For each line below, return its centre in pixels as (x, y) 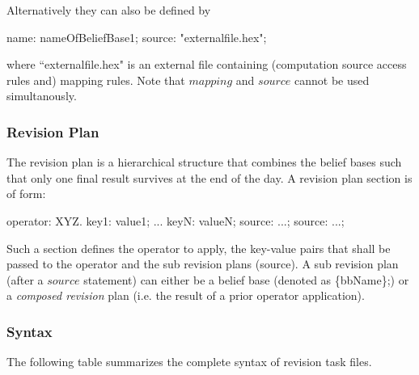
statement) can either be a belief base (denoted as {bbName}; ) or (246, 279)
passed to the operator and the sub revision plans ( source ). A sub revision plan (203, 264)
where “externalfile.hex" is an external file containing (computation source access (207, 64)
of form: (26, 194)
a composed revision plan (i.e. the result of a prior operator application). (186, 295)
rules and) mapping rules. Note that (96, 80)
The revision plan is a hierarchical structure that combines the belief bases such (204, 162)
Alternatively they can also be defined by (109, 10)
